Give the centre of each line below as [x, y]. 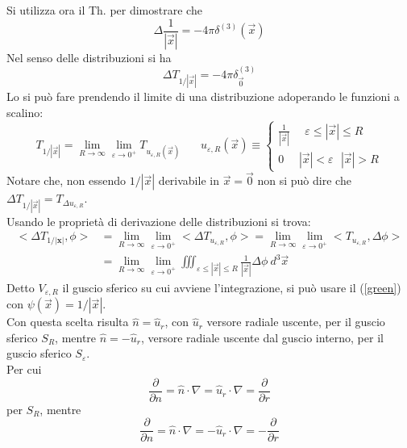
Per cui [24, 369]
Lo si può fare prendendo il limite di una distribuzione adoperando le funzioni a [203, 96]
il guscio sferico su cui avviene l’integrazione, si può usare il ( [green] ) [232, 287]
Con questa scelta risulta [68, 322]
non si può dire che [304, 180]
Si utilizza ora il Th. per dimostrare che [104, 10]
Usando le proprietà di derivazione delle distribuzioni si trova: [159, 221]
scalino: [25, 112]
